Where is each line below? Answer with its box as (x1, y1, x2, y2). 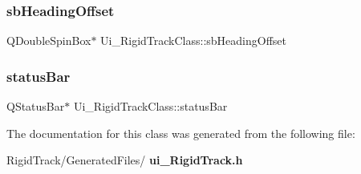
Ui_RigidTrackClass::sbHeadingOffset (100, 32, 287, 49)
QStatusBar (6, 98, 65, 115)
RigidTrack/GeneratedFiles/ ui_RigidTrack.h (6, 152, 243, 168)
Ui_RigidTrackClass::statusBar (73, 98, 228, 115)
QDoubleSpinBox (6, 32, 91, 49)
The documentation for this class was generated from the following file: (6, 124, 355, 141)
